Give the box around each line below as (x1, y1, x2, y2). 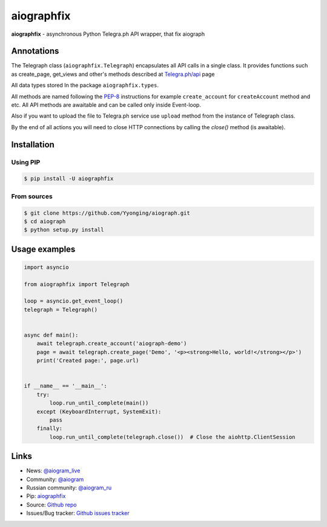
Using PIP (11, 158, 41, 166)
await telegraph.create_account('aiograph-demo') (36, 340, 187, 347)
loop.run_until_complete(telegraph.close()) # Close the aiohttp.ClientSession (49, 434, 296, 440)
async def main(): (24, 332, 79, 338)
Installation (11, 139, 54, 150)
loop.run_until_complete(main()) (49, 400, 149, 406)
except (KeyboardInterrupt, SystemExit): (36, 408, 162, 415)
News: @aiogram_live (26, 467, 81, 474)
